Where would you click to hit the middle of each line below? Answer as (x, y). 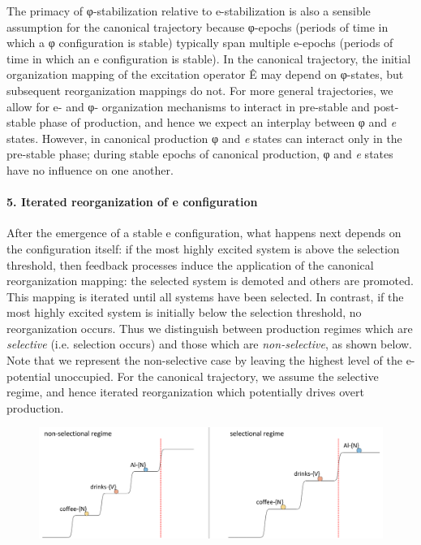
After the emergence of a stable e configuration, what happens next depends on (204, 233)
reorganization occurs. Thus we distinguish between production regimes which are (210, 328)
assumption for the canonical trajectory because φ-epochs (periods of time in (198, 26)
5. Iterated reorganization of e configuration (132, 202)
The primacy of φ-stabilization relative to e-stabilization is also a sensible (189, 11)
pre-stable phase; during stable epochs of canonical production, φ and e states (200, 154)
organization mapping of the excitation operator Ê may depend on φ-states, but (205, 74)
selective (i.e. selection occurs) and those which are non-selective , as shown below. (209, 344)
